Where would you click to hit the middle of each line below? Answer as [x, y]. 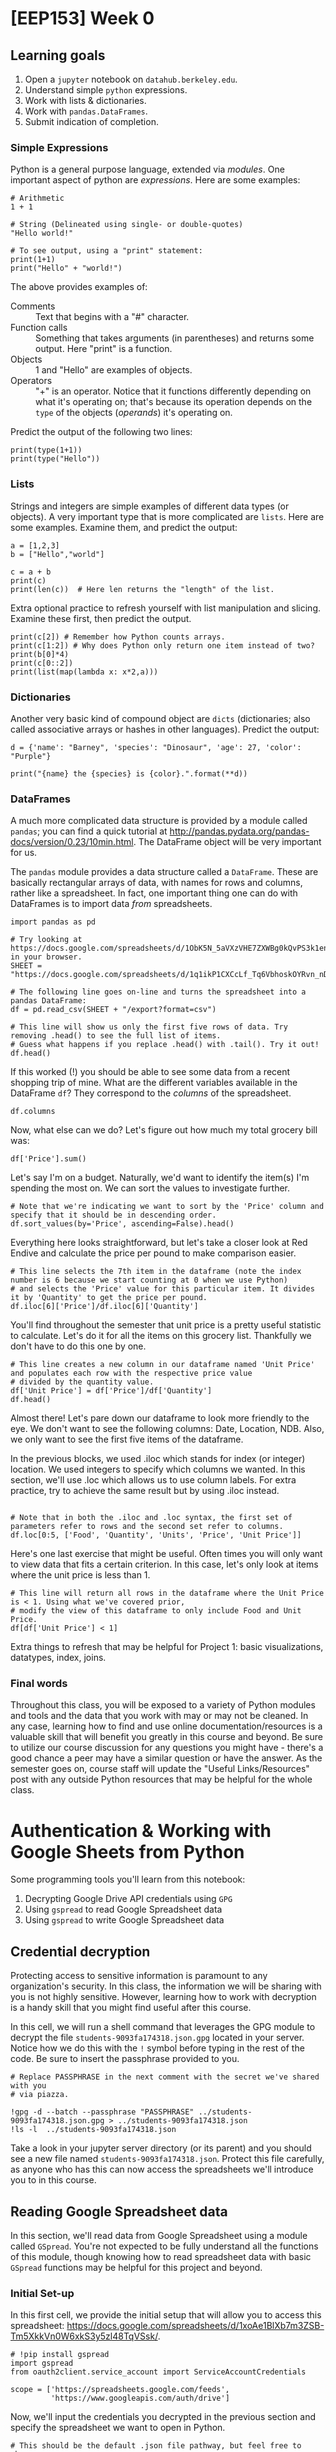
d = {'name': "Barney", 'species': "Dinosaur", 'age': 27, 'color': [156, 747]
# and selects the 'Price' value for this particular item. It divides [162, 1289]
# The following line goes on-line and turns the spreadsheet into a [158, 992]
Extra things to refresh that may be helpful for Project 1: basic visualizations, [167, 1647]
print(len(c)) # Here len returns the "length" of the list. [142, 589]
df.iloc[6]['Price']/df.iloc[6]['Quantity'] [104, 1307]
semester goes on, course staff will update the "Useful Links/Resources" [160, 1769]
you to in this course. [53, 2180]
